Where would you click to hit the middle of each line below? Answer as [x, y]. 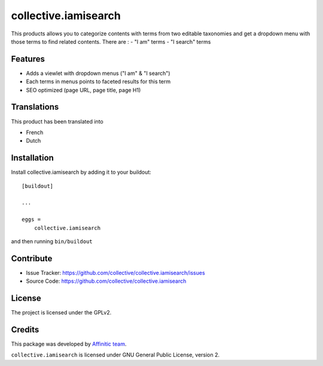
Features [28, 59]
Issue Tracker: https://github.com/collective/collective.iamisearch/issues [116, 273]
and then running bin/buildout [52, 241]
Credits [25, 329]
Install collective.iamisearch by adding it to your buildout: [81, 172]
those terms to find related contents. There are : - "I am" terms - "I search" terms [111, 41]
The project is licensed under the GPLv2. [61, 313]
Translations [35, 107]
